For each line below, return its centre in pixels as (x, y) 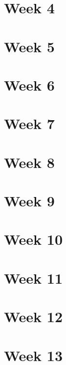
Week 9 (29, 201)
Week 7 (29, 123)
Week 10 (33, 239)
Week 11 (33, 278)
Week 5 (29, 46)
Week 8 (29, 162)
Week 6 (29, 84)
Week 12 (33, 316)
